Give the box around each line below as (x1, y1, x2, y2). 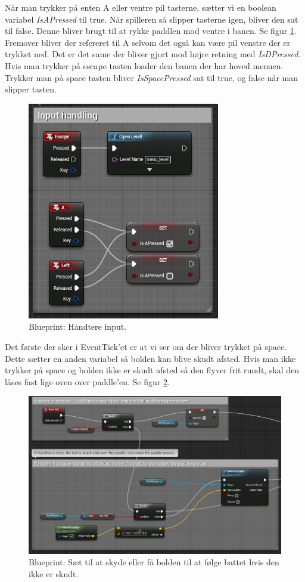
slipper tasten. (5, 83, 57, 95)
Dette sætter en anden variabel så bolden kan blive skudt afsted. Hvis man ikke (5, 352, 296, 364)
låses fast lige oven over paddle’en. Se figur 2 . (5, 375, 170, 388)
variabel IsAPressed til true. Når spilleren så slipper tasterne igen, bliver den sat (5, 13, 298, 25)
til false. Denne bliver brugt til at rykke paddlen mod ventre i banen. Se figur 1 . (5, 24, 297, 37)
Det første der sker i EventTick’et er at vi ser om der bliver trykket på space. (5, 340, 287, 352)
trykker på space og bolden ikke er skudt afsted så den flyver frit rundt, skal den (5, 364, 300, 376)
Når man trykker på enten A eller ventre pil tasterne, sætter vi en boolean (5, 1, 276, 13)
